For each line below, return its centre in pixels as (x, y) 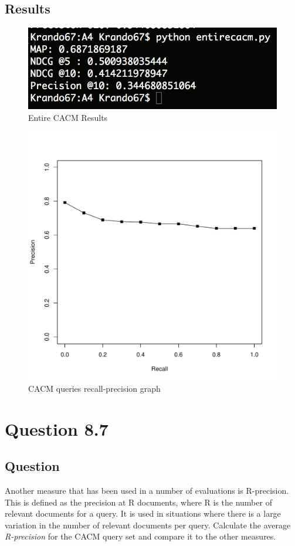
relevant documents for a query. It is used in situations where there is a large (143, 513)
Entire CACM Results (68, 117)
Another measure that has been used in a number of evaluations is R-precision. (147, 491)
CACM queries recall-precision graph (94, 388)
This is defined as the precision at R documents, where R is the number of (138, 502)
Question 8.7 (57, 428)
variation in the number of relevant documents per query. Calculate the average (148, 525)
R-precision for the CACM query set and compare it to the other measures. (140, 536)
